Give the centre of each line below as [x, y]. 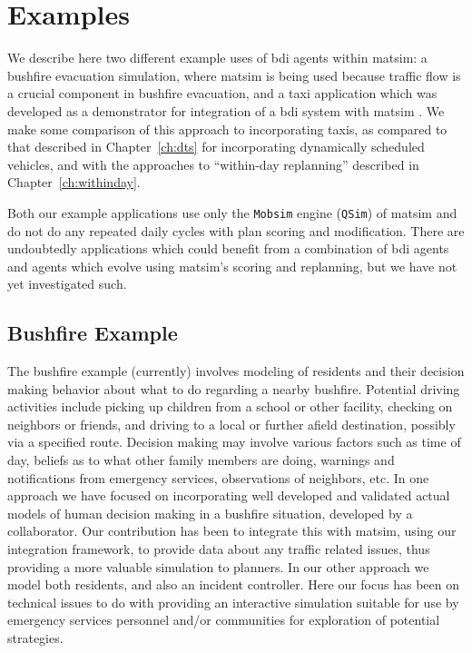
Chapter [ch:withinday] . [74, 182]
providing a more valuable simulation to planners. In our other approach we [218, 566]
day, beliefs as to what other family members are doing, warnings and [201, 460]
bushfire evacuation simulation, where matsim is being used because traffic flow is [234, 75]
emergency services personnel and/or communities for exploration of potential [224, 620]
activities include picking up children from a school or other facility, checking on [230, 406]
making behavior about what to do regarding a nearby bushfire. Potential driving [234, 388]
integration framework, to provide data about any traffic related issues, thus [219, 549]
